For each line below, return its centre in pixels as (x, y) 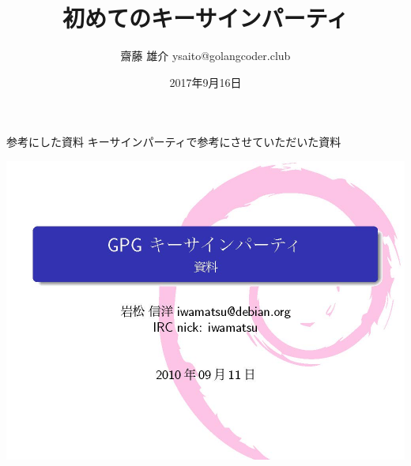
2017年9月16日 (205, 82)
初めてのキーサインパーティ (205, 18)
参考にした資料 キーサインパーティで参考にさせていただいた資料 (174, 142)
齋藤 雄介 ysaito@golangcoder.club (205, 56)
